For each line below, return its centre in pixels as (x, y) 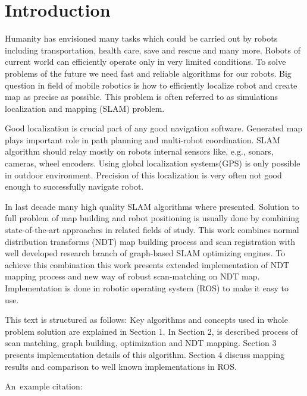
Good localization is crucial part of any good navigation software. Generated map (154, 128)
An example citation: (44, 386)
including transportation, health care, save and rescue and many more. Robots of (153, 50)
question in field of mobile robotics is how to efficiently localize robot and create (151, 85)
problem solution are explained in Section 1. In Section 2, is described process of (151, 331)
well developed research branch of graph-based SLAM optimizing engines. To (145, 253)
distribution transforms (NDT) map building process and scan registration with (150, 241)
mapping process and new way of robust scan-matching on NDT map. (132, 276)
